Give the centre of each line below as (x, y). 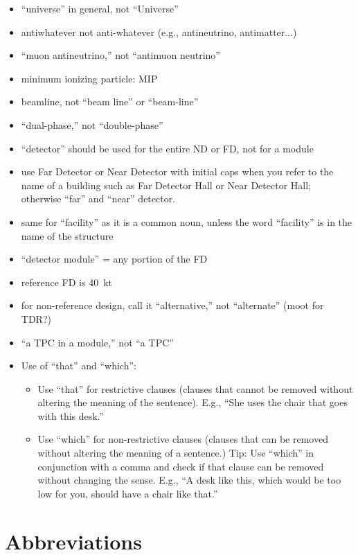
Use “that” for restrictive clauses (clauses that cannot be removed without (195, 388)
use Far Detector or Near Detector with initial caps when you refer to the (177, 171)
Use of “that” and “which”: (79, 365)
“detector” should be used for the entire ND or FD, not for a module (167, 148)
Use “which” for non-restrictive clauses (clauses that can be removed (183, 439)
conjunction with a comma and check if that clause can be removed (181, 466)
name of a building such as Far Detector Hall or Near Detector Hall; (166, 185)
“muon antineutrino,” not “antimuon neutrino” (120, 55)
